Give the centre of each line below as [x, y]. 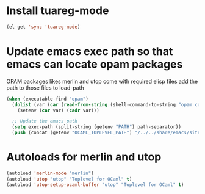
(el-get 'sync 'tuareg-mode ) [43, 27]
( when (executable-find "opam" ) [47, 99]
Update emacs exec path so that [90, 51]
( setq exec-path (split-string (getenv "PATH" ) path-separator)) [97, 127]
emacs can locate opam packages [95, 64]
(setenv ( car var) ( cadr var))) [58, 110]
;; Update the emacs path [45, 121]
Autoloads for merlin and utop [84, 157]
